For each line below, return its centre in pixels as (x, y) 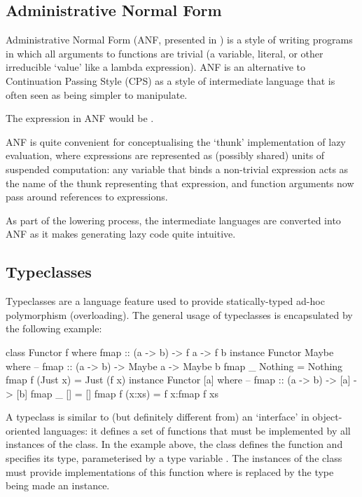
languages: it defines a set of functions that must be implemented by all (197, 430)
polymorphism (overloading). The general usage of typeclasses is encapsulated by (179, 314)
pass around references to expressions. (87, 197)
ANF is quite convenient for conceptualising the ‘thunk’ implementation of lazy (176, 141)
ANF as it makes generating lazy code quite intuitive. (121, 234)
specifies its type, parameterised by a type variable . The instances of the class (174, 458)
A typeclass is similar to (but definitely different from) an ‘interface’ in (158, 417)
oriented (23, 430)
